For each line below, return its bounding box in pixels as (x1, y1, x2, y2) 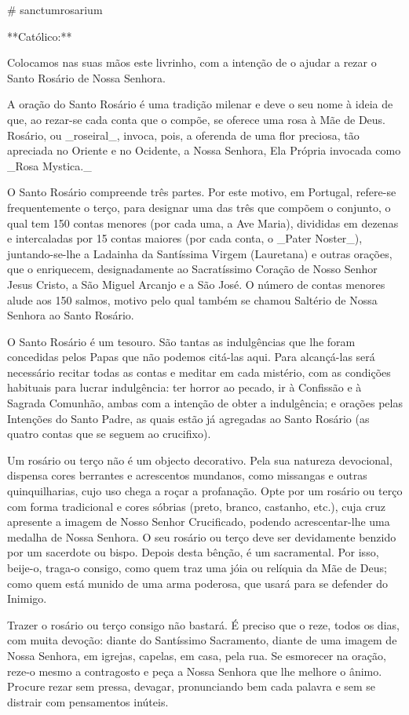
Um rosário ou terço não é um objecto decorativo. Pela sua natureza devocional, (7, 451, 393, 468)
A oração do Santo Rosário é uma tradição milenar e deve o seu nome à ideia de (7, 96, 393, 112)
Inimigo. (7, 590, 47, 607)
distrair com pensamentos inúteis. (7, 693, 169, 710)
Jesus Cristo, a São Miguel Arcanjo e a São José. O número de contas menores (7, 275, 385, 292)
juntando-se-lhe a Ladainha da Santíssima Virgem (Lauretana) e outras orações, (7, 245, 393, 261)
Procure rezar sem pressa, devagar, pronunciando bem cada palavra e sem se (7, 678, 376, 695)
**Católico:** (7, 27, 72, 44)
